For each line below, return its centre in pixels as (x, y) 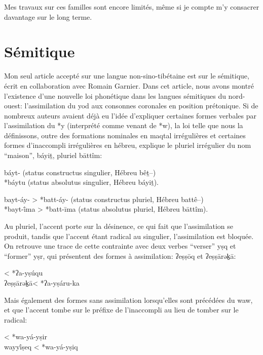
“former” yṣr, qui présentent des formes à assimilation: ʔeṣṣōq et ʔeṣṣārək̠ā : (120, 255)
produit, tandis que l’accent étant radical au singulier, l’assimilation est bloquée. (129, 236)
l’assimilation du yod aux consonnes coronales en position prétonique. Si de (141, 106)
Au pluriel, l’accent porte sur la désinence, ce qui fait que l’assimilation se (119, 226)
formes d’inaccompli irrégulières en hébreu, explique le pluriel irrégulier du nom (128, 145)
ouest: (13, 106)
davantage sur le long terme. (48, 16)
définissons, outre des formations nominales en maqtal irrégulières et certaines (125, 135)
